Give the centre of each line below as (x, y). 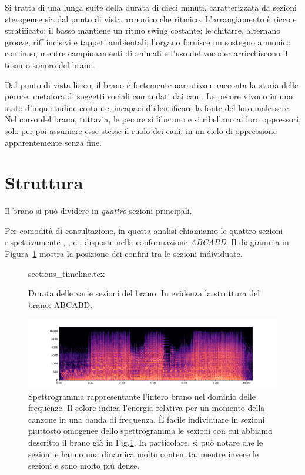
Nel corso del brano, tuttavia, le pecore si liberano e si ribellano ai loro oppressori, (153, 119)
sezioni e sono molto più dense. (84, 465)
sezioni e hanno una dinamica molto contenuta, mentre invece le (144, 454)
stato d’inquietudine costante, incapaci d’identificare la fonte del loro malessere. (148, 107)
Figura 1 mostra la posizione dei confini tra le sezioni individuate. (124, 254)
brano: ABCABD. (61, 304)
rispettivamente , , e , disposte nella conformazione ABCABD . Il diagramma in (147, 242)
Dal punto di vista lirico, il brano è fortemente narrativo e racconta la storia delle (152, 84)
